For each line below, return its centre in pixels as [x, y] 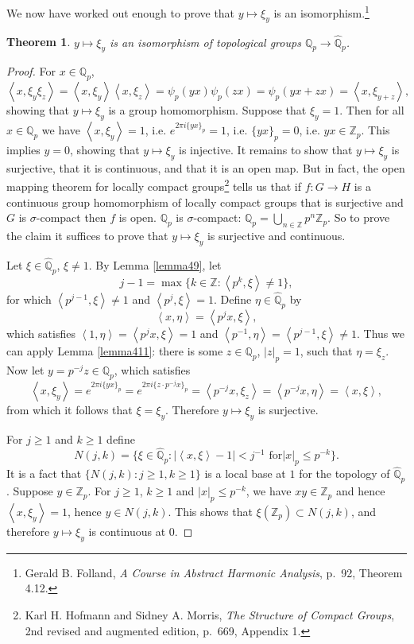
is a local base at [245, 473]
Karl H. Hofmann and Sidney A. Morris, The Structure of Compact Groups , [210, 614]
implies [23, 150]
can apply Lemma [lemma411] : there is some [115, 351]
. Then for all [372, 110]
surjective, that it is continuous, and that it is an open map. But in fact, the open [206, 167]
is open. [137, 217]
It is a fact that [44, 473]
